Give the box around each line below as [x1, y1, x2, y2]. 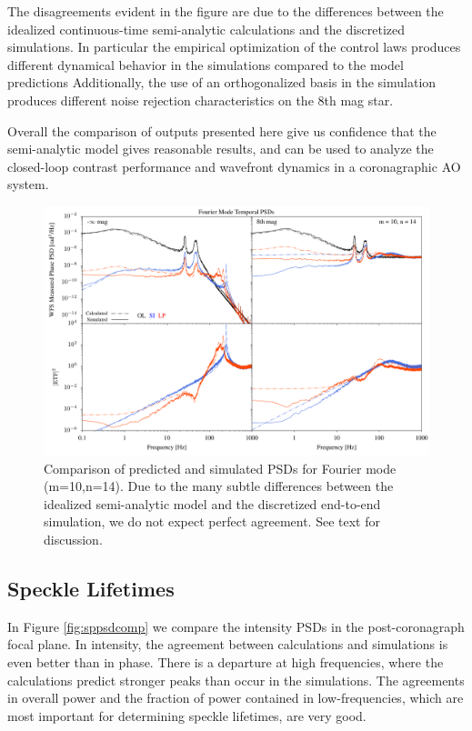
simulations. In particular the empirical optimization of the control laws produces [7, 37, 461, 56]
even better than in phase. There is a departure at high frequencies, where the [7, 653, 444, 671]
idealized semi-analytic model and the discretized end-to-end [44, 494, 381, 513]
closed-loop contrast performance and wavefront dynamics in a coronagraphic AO [7, 156, 461, 175]
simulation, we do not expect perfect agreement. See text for [44, 512, 380, 531]
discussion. [44, 530, 103, 549]
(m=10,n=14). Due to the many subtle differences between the [44, 476, 394, 496]
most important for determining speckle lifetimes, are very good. [7, 706, 367, 725]
